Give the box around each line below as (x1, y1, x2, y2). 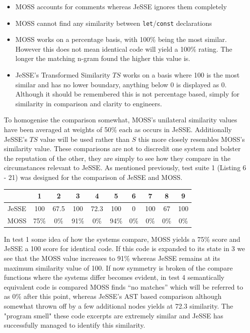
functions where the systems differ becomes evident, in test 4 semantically (4, 272, 225, 282)
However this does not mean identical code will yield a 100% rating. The (15, 43, 232, 54)
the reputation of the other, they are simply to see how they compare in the (4, 153, 231, 163)
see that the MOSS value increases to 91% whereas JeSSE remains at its (4, 253, 220, 263)
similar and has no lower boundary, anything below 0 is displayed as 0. (15, 79, 227, 89)
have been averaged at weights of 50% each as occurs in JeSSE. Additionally (4, 124, 232, 134)
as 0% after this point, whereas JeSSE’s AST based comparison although (4, 291, 222, 301)
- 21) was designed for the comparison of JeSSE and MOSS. (4, 172, 183, 182)
